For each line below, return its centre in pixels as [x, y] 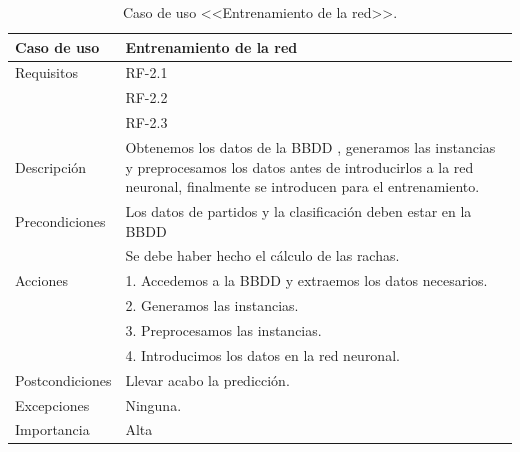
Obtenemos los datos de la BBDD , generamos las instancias [310, 146]
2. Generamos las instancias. [212, 305]
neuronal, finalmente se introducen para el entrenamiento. [302, 186]
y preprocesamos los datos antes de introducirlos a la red [299, 166]
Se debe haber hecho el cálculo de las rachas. [262, 255]
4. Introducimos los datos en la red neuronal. [262, 354]
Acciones [41, 280]
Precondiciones [60, 220]
